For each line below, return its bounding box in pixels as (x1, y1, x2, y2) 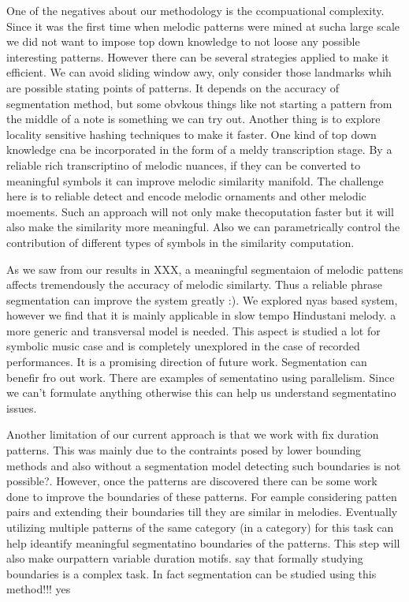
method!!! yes (6, 581, 71, 597)
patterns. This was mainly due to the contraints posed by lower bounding (6, 442, 362, 458)
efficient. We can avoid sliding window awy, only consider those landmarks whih (6, 64, 392, 80)
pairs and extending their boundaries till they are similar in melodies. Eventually (6, 503, 398, 520)
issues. (6, 399, 37, 416)
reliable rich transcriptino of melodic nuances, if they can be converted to (6, 156, 361, 173)
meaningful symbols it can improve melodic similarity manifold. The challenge (6, 172, 384, 189)
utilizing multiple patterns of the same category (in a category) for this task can (6, 519, 394, 535)
